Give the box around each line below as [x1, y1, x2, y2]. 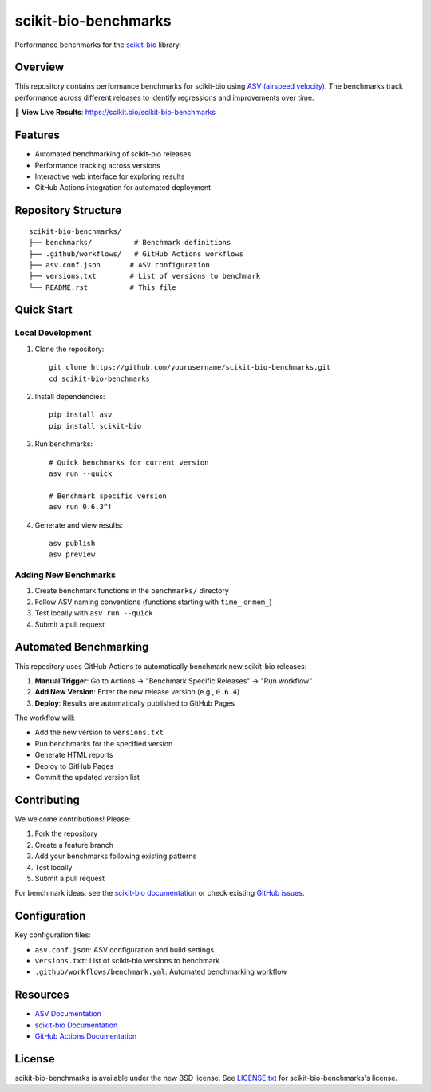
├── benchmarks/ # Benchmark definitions [29, 238, 231, 247]
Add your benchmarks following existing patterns [34, 851, 197, 861]
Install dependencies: [34, 392, 105, 401]
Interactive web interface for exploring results [34, 172, 185, 181]
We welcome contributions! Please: [14, 814, 131, 824]
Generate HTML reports [34, 750, 113, 760]
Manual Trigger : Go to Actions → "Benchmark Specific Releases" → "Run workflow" [34, 675, 313, 686]
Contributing [14, 793, 80, 806]
